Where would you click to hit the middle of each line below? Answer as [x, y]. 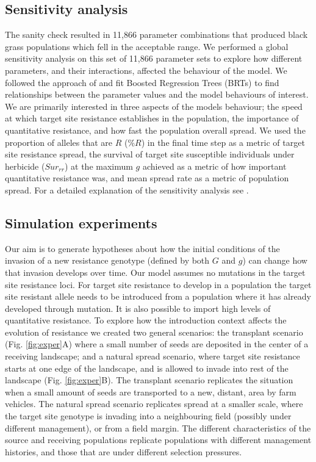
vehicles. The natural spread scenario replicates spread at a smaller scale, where [154, 404]
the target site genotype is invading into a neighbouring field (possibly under [148, 416]
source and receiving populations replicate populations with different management [158, 440]
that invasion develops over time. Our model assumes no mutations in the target [155, 272]
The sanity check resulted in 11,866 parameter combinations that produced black [156, 34]
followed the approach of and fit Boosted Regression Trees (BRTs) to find [142, 82]
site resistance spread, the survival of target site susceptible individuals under [150, 154]
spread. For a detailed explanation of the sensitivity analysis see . [127, 189]
